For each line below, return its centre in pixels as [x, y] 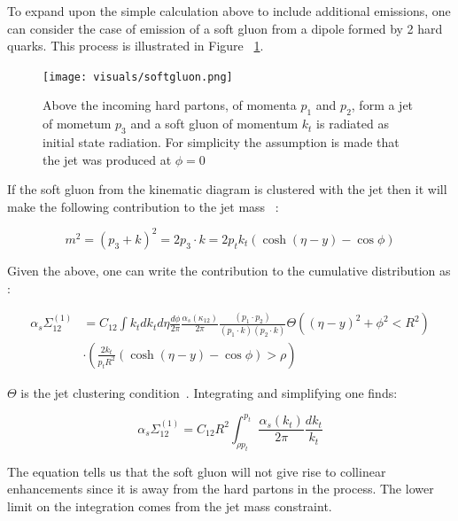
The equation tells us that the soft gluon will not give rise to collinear [197, 471]
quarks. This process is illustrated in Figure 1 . [136, 46]
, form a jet [382, 105]
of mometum [77, 124]
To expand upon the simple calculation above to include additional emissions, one [229, 11]
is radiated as [353, 124]
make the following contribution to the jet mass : [143, 206]
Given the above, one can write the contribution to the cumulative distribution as [229, 270]
